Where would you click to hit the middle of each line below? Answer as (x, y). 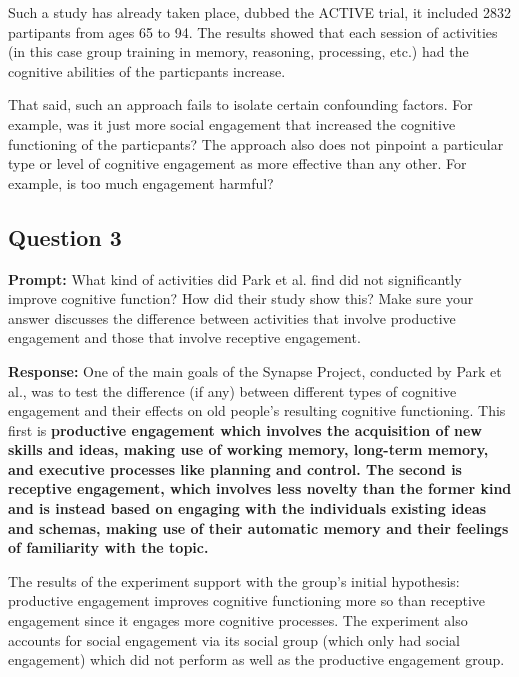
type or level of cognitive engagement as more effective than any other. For (237, 163)
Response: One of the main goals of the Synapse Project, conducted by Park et (255, 370)
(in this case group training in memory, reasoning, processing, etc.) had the (238, 51)
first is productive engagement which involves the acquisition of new (245, 429)
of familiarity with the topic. (108, 547)
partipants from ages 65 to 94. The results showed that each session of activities (253, 31)
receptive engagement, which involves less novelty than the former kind (260, 488)
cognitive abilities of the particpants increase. (147, 70)
